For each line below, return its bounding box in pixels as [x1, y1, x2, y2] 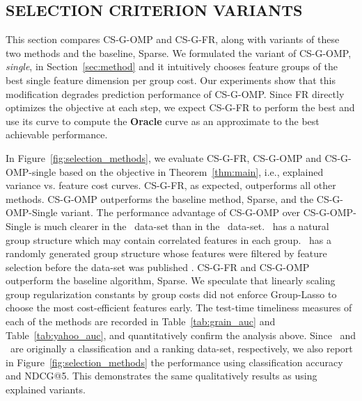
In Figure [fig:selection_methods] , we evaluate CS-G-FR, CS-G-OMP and [6, 150, 322, 165]
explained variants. [6, 382, 86, 397]
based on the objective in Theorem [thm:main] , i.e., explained [58, 164, 324, 179]
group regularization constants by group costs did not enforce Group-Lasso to [6, 286, 337, 301]
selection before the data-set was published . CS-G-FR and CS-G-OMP [6, 259, 310, 274]
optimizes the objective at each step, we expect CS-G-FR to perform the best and [6, 100, 355, 115]
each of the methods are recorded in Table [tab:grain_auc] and [6, 314, 276, 329]
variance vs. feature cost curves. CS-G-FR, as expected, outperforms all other [6, 178, 336, 193]
